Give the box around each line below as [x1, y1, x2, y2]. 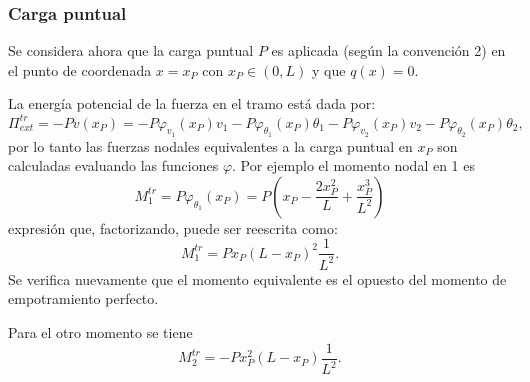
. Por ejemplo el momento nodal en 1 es [232, 155, 476, 176]
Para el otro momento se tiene [8, 322, 193, 343]
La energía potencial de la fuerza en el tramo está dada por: [8, 93, 376, 114]
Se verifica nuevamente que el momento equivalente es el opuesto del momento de [8, 268, 507, 289]
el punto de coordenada [8, 59, 152, 80]
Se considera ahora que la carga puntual [8, 40, 254, 61]
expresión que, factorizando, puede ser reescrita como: [8, 217, 338, 238]
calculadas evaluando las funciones [8, 155, 219, 176]
